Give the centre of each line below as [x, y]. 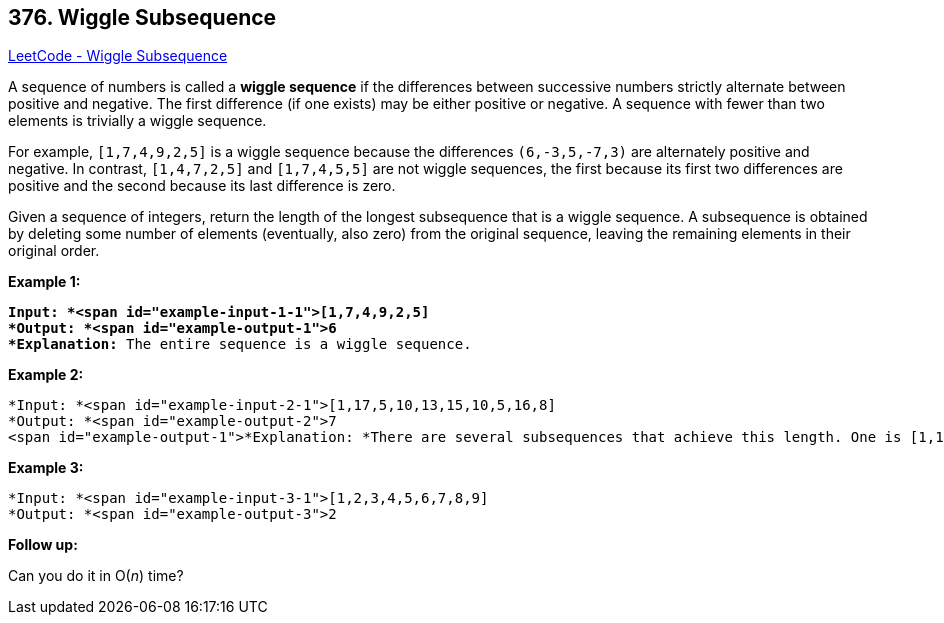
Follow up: [43, 545]
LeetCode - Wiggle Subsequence [118, 56]
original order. [54, 251]
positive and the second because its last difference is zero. [202, 186]
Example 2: [46, 375]
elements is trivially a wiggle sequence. [137, 121]
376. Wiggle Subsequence [142, 17]
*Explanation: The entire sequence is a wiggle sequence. [240, 344]
